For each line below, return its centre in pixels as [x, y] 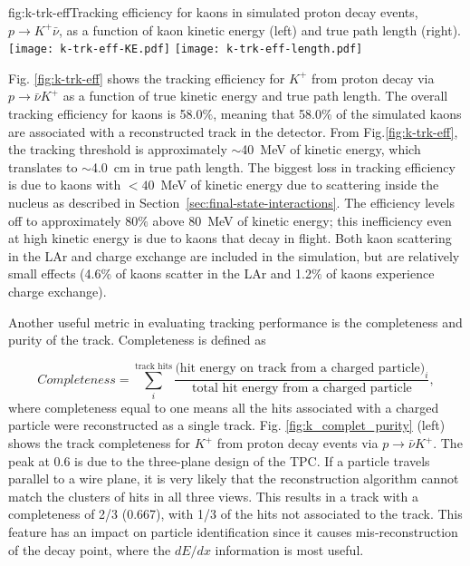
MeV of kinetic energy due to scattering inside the [300, 185]
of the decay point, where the [90, 549]
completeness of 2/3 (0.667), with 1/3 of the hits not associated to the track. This [235, 514]
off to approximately [65, 220]
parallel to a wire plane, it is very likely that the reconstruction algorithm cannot [234, 478]
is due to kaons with [65, 185]
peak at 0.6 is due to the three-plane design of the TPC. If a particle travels [219, 460]
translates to [43, 166]
